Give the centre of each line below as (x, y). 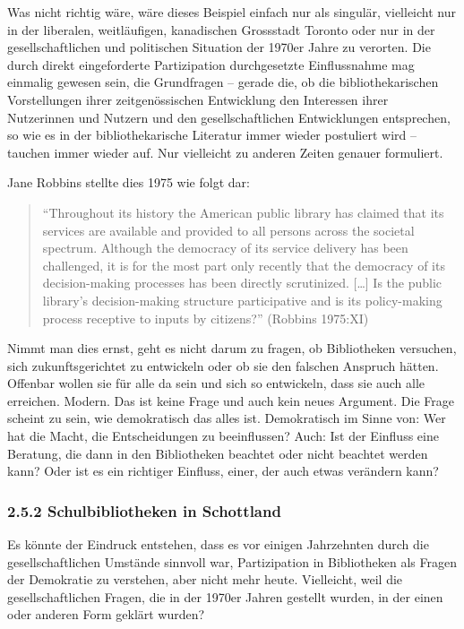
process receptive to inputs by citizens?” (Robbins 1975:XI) (206, 318)
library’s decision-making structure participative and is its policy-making (242, 300)
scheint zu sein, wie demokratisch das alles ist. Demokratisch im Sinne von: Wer (227, 418)
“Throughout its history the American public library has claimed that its (243, 212)
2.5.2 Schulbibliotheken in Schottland (144, 510)
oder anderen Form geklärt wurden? (106, 614)
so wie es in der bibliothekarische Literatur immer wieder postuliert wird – (212, 135)
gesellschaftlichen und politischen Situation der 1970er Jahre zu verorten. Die (219, 47)
